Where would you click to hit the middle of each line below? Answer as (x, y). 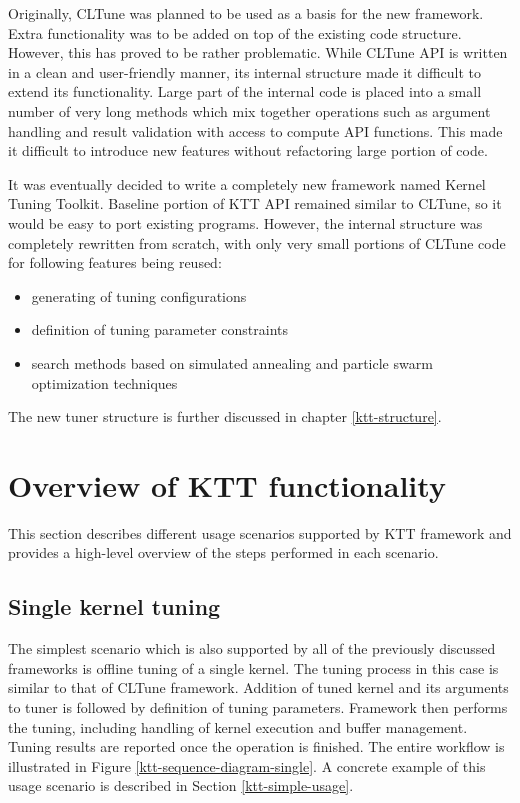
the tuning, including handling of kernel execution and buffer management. (238, 726)
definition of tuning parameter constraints (159, 329)
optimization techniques (104, 382)
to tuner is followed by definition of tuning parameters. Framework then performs (258, 706)
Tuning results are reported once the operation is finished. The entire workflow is (256, 746)
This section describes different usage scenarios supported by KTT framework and (260, 532)
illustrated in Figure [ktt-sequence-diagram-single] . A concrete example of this (247, 765)
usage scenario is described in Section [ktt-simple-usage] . (181, 785)
